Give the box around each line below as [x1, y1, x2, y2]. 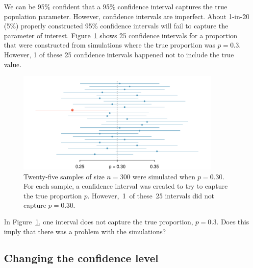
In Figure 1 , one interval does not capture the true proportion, [4, 216, 193, 226]
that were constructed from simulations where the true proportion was [4, 40, 216, 50]
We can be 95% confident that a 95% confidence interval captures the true [4, 1, 228, 11]
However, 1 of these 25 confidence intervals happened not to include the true [4, 49, 234, 59]
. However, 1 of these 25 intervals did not [87, 190, 214, 200]
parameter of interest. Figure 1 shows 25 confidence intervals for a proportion [4, 30, 238, 40]
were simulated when [132, 171, 196, 181]
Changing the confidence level [4, 250, 159, 265]
